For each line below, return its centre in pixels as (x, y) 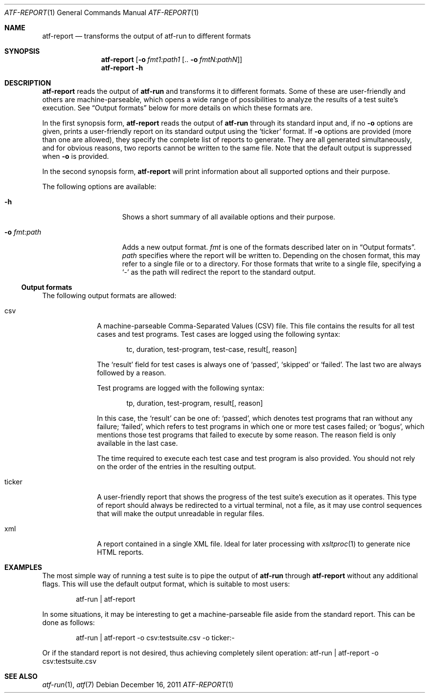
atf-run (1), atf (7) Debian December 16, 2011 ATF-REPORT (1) (138, 685)
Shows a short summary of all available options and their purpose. (229, 217)
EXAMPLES (23, 567)
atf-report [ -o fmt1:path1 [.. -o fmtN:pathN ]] (172, 59)
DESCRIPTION (28, 83)
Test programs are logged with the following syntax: (181, 388)
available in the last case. (137, 443)
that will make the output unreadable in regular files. (181, 513)
